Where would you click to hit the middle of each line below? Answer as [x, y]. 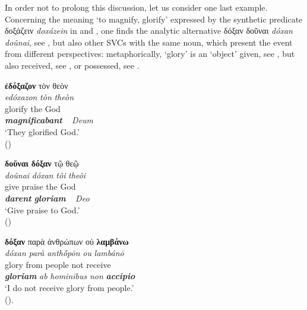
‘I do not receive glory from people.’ [69, 288]
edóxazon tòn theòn [39, 97]
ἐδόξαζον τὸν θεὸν [37, 85]
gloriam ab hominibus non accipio [70, 276]
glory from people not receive [58, 264]
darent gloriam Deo [47, 198]
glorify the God [33, 108]
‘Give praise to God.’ [42, 210]
